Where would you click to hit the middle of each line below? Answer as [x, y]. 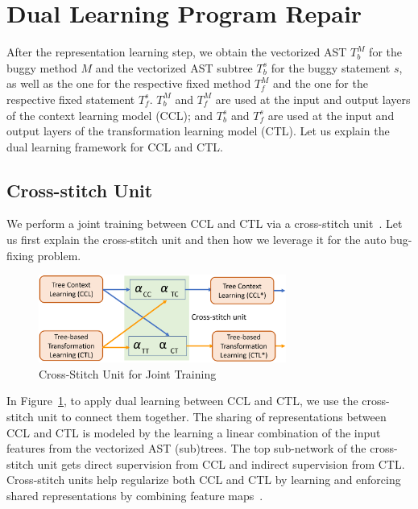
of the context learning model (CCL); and [110, 115]
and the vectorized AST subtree [174, 67]
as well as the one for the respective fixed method [129, 83]
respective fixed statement [71, 99]
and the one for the [321, 83]
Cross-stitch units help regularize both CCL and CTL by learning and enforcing [204, 480]
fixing [20, 255]
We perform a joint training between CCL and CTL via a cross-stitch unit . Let [205, 223]
